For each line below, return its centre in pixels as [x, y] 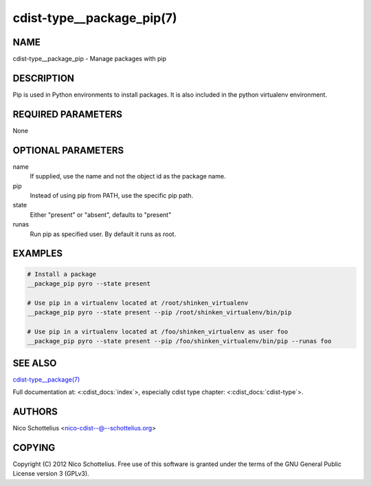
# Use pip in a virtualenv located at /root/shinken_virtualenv [138, 303]
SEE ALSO [35, 363]
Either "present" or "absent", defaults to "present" [101, 215]
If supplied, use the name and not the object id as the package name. [128, 176]
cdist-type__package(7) [46, 379]
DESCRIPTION [44, 78]
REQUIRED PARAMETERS [68, 114]
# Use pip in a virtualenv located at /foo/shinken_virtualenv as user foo [158, 332]
